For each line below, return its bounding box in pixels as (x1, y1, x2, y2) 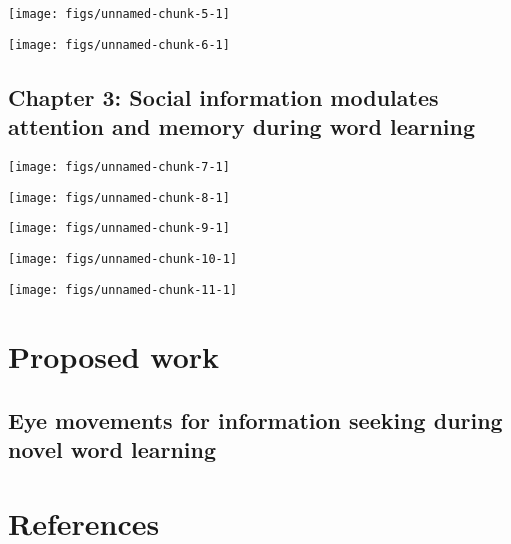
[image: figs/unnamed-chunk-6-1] (8, 37, 230, 52)
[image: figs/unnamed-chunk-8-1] (8, 190, 230, 205)
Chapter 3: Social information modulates (8, 81, 439, 112)
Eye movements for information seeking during (8, 404, 503, 435)
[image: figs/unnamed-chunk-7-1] (8, 159, 230, 174)
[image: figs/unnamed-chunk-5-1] (8, 7, 230, 21)
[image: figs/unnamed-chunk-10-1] (8, 251, 238, 266)
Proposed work (8, 336, 220, 377)
